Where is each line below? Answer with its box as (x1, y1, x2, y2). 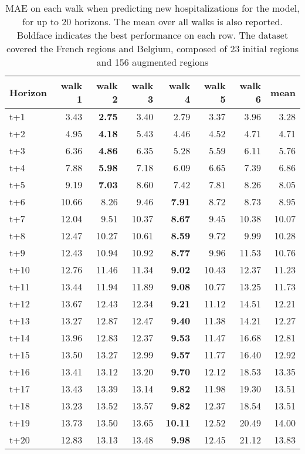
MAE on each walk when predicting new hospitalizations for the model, (5, 1, 300, 15)
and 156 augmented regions (96, 55, 209, 69)
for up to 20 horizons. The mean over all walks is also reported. (22, 15, 283, 28)
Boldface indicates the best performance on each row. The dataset (16, 28, 289, 42)
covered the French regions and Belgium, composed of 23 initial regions (6, 42, 299, 55)
